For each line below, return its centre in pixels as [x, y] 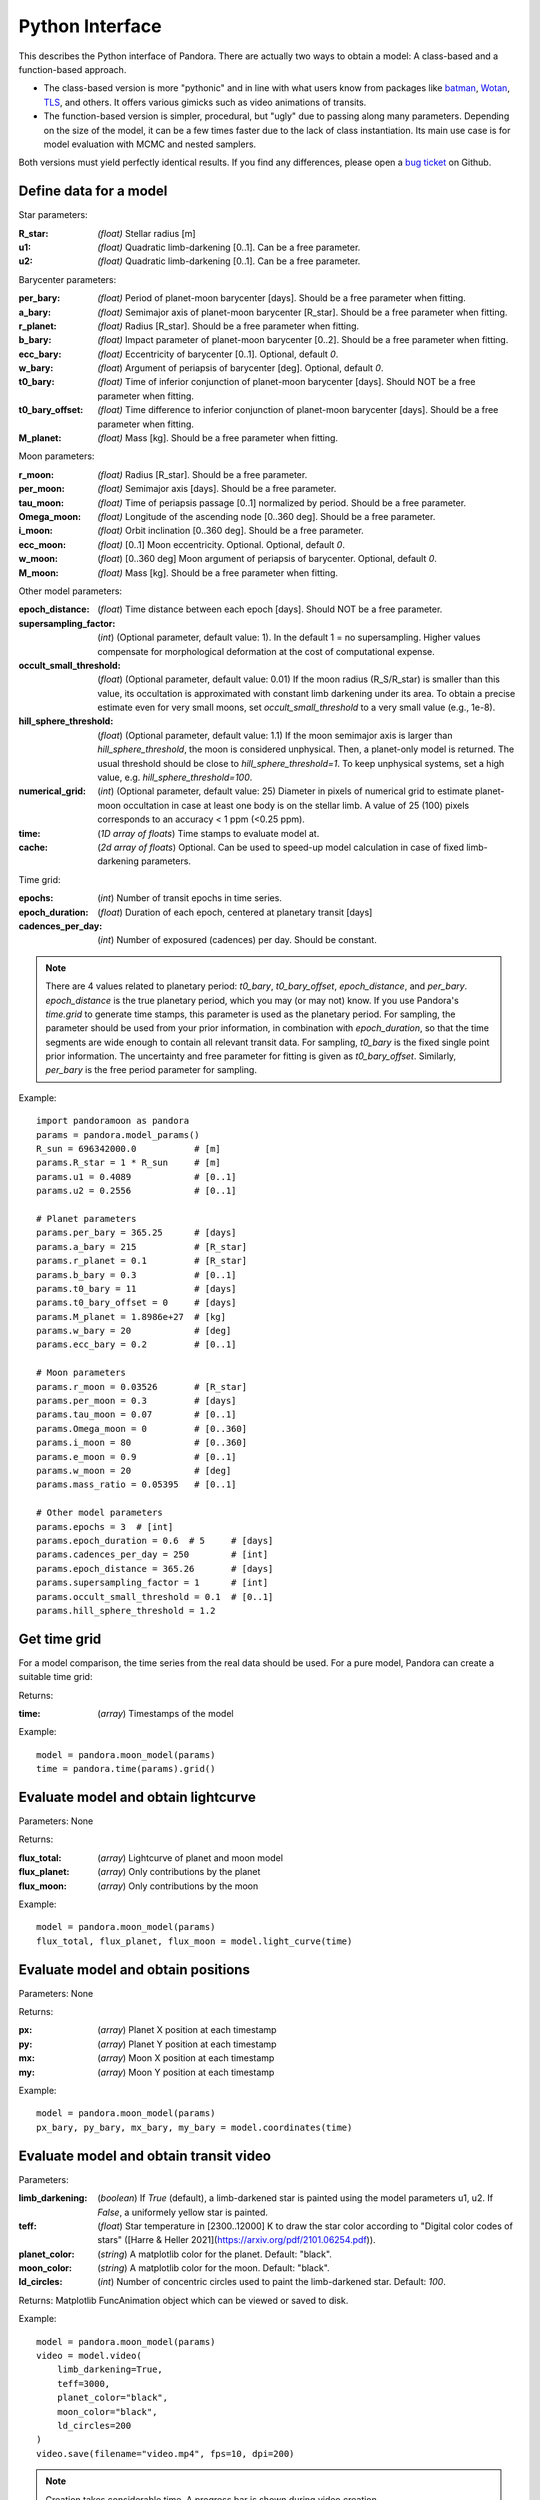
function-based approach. [72, 69]
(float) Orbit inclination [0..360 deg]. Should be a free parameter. [230, 531]
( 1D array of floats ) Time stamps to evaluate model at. [208, 833]
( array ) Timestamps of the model [165, 1713]
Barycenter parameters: [67, 279]
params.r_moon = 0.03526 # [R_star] [142, 1386]
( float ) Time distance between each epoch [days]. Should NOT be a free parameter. [270, 609]
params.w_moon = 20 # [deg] [134, 1470]
